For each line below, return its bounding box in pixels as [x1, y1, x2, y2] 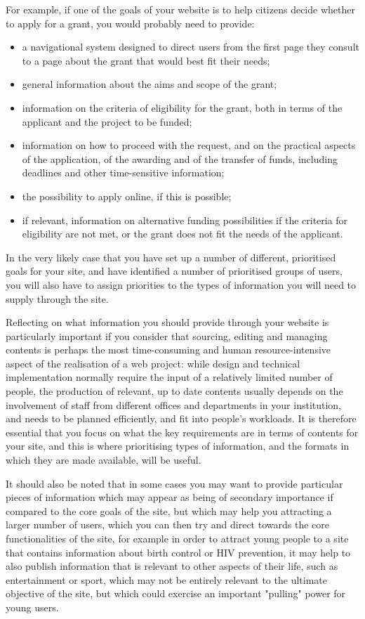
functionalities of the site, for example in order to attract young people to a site [6, 531, 349, 545]
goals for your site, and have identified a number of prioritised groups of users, [6, 263, 343, 278]
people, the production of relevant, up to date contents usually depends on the [6, 384, 343, 398]
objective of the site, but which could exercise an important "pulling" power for [6, 586, 346, 601]
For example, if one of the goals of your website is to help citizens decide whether [6, 2, 355, 16]
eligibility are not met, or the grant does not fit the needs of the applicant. [22, 226, 343, 241]
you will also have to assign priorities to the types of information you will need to [6, 277, 357, 292]
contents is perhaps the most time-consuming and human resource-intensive [6, 342, 331, 357]
